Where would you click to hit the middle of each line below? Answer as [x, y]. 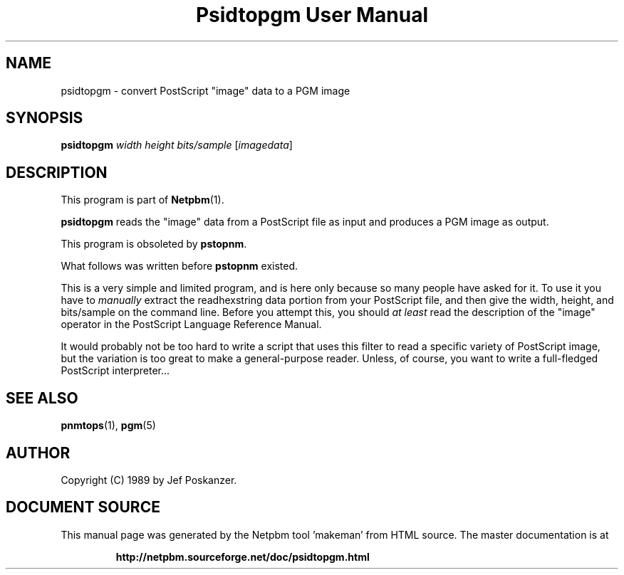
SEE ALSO [42, 398]
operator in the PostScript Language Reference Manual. [191, 325]
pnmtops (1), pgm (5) [108, 426]
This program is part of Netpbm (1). [142, 200]
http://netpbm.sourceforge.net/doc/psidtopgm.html [243, 556]
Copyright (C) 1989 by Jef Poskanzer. [149, 480]
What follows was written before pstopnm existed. [180, 266]
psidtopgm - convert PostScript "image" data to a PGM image [206, 90]
